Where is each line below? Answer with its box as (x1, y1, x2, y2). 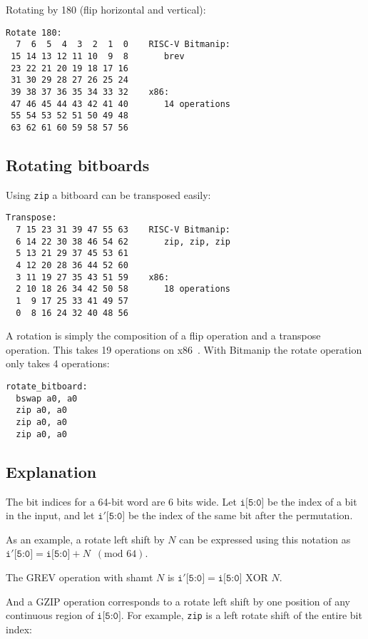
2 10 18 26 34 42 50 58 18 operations (16, 284, 230, 295)
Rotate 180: (6, 27, 62, 38)
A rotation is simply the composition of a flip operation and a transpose (6, 328, 321, 343)
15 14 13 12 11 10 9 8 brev (11, 51, 185, 61)
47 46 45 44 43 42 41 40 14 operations (11, 98, 230, 109)
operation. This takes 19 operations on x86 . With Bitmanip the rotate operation (6, 342, 362, 357)
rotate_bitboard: (6, 382, 88, 392)
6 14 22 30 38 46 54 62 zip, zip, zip (16, 236, 230, 247)
